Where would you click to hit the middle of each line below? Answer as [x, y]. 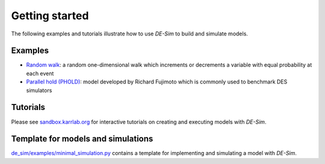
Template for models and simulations [82, 139]
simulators [39, 90]
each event [40, 73]
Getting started [50, 16]
